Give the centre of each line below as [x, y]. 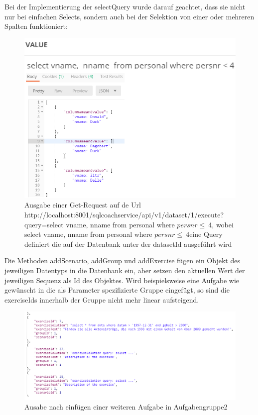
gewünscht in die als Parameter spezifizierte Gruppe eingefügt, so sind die [117, 290]
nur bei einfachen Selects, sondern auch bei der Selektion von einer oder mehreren [129, 16]
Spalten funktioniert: [36, 26]
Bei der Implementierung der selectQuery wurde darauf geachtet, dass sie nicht [125, 6]
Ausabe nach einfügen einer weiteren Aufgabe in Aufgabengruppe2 [126, 407]
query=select [44, 224]
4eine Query [204, 234]
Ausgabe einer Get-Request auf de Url [83, 205]
